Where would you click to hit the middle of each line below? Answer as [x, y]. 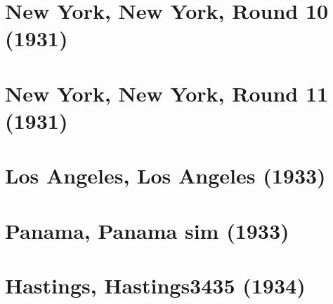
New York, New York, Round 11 [167, 93]
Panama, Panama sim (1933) [147, 230]
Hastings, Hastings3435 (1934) [155, 285]
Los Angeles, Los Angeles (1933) [165, 175]
